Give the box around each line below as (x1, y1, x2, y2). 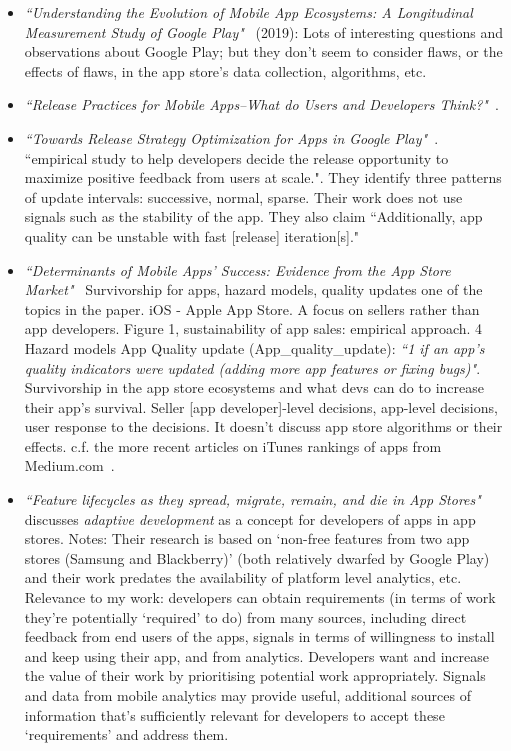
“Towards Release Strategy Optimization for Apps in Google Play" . (24, 127, 439, 148)
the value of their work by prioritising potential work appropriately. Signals (24, 665, 486, 686)
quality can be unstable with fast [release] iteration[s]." (24, 225, 360, 246)
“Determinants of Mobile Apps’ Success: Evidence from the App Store (24, 259, 451, 280)
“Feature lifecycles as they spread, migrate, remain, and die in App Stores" (24, 489, 481, 510)
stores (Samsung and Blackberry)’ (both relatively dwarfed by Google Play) (24, 547, 490, 568)
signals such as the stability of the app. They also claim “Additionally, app (24, 206, 483, 227)
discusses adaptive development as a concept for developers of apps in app (24, 508, 476, 529)
